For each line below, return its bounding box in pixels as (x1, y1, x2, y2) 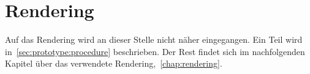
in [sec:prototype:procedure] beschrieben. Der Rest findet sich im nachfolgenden (5, 45, 305, 57)
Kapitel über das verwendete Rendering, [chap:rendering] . (5, 57, 222, 70)
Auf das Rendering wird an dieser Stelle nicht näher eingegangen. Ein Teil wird (5, 33, 303, 46)
